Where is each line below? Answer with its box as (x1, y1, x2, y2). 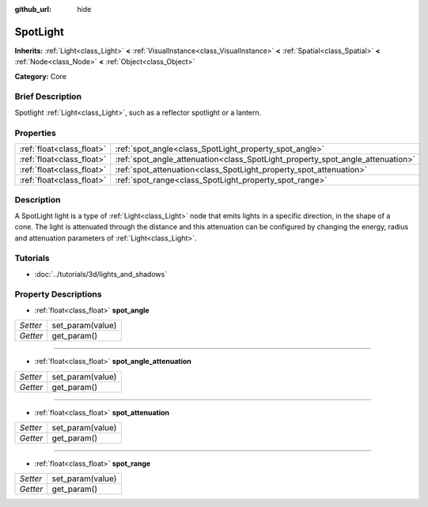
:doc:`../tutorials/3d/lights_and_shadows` (34, 269, 168, 278)
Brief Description (14, 91, 82, 102)
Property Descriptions (14, 289, 102, 300)
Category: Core (14, 71, 67, 81)
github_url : (14, 5, 51, 13)
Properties (14, 127, 57, 138)
